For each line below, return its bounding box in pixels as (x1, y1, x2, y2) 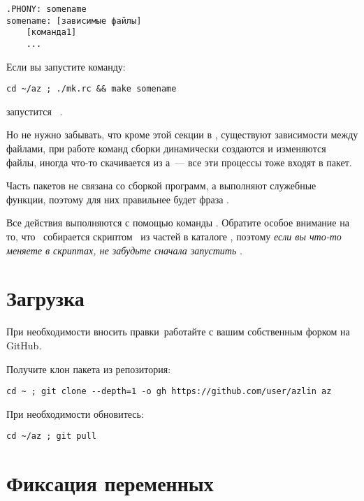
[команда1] (26, 27, 77, 38)
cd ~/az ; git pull (6, 431, 96, 442)
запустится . (6, 103, 63, 118)
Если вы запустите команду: (6, 59, 126, 73)
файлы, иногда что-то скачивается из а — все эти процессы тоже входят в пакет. (6, 154, 352, 169)
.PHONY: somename (6, 4, 87, 14)
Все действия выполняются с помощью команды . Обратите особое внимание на (6, 215, 349, 230)
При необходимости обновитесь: (6, 406, 144, 421)
